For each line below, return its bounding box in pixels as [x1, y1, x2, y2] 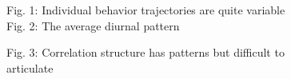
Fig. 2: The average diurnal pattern [6, 17, 180, 34]
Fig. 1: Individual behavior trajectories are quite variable [6, 2, 285, 18]
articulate [6, 59, 54, 76]
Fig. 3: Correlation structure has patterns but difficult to [6, 44, 285, 61]
